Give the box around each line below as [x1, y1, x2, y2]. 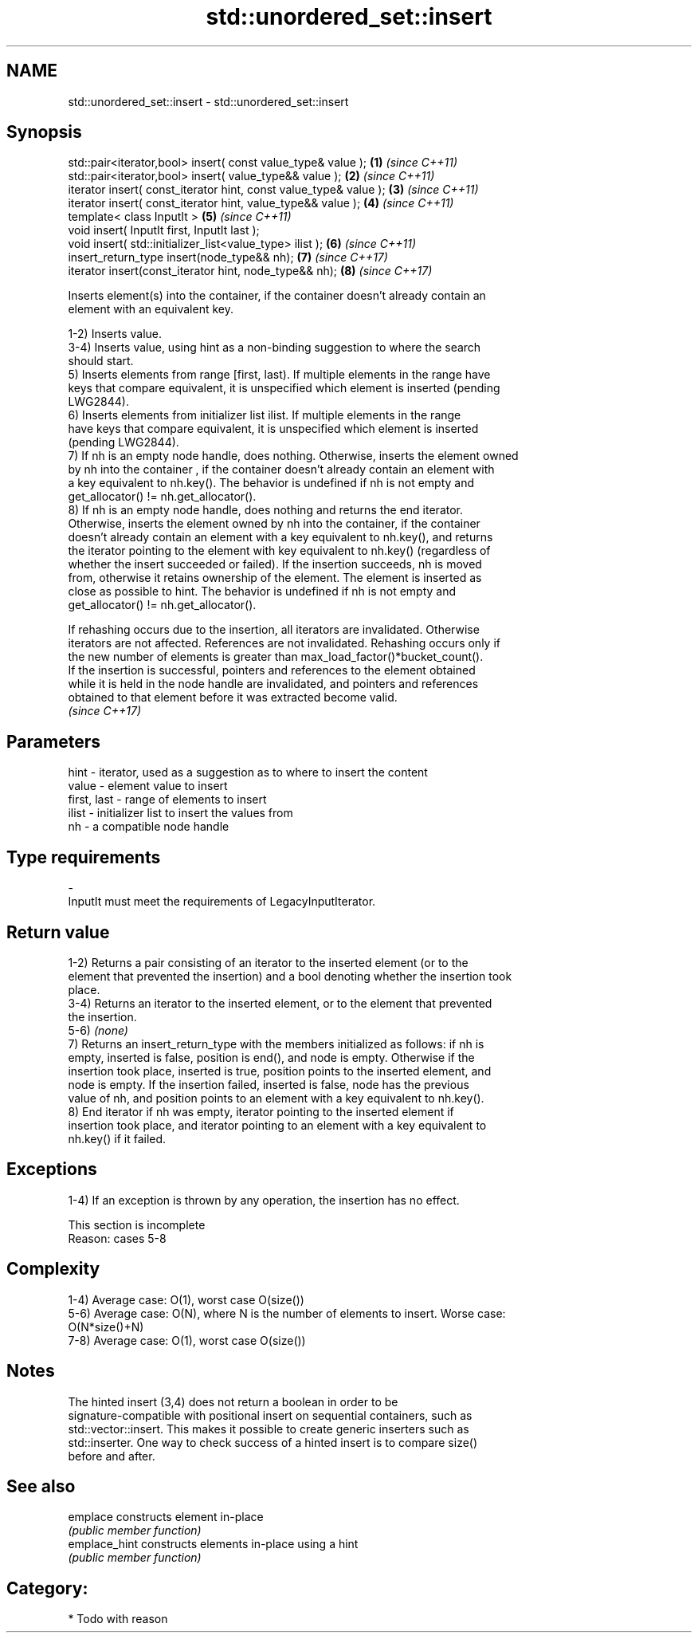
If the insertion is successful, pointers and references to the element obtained [68, 663, 476, 678]
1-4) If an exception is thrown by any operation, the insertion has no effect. [68, 1193, 460, 1207]
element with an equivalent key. [68, 302, 233, 316]
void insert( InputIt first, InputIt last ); [68, 223, 260, 238]
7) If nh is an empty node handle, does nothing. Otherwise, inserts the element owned [68, 449, 519, 463]
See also [6, 1476, 76, 1496]
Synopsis [6, 122, 82, 143]
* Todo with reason [68, 1612, 168, 1626]
